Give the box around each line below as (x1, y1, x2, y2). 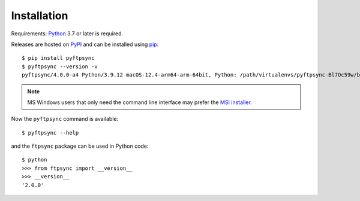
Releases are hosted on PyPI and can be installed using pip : (11, 41, 159, 48)
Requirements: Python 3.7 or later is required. (11, 30, 124, 37)
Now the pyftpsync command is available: (11, 115, 119, 123)
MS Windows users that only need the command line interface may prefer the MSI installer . (27, 99, 252, 106)
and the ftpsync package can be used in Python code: (11, 142, 149, 150)
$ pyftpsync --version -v (22, 63, 98, 70)
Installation (11, 9, 68, 22)
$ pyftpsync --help (22, 129, 79, 136)
